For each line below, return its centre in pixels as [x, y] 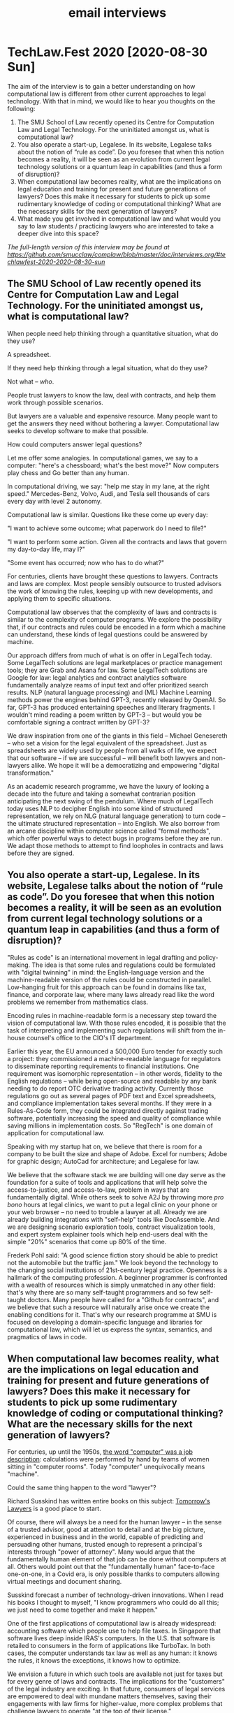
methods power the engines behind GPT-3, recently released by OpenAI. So [117, 699]
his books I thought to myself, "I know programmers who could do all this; [113, 1603]
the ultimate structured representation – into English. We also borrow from [114, 823]
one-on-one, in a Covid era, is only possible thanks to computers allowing [114, 1574]
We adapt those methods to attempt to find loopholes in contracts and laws [115, 845]
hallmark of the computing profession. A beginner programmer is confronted [117, 1277]
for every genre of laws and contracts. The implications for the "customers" [116, 1682]
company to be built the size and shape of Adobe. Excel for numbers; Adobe [117, 1153]
